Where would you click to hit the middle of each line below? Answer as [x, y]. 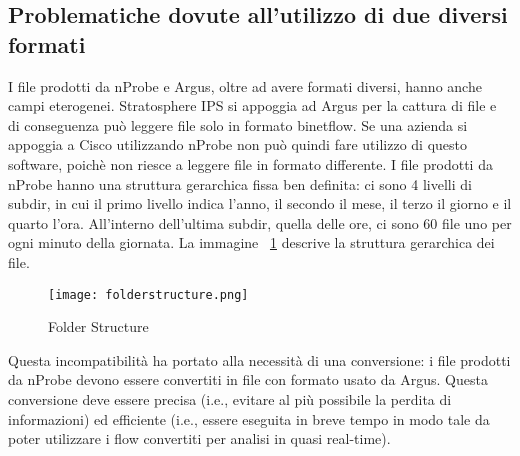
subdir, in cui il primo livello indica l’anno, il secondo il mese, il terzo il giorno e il [260, 203]
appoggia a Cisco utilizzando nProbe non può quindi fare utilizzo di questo [237, 144]
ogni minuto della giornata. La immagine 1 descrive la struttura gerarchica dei [251, 242]
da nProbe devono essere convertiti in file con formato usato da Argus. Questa [248, 379]
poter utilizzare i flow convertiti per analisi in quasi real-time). [199, 438]
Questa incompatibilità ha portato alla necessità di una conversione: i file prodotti [259, 359]
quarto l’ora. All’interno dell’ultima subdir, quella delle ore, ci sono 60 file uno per [260, 222]
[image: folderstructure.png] [148, 294]
